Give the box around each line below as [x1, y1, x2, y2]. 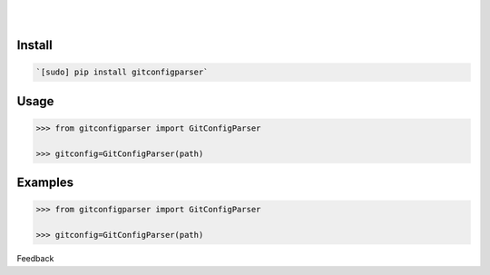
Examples [16, 175, 74, 191]
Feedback [16, 253, 54, 264]
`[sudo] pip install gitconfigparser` [35, 67, 209, 77]
